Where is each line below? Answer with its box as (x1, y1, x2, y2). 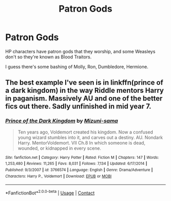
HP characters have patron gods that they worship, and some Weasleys (5, 48, 156, 54)
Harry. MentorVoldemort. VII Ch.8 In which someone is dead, (17, 140, 146, 146)
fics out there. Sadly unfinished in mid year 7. (5, 102, 152, 111)
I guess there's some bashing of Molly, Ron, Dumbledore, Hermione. (5, 63, 149, 70)
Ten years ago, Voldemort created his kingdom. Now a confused (17, 129, 153, 135)
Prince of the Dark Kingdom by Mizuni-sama (5, 117, 118, 124)
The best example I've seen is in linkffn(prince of (5, 78, 164, 87)
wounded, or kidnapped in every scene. (17, 145, 101, 151)
